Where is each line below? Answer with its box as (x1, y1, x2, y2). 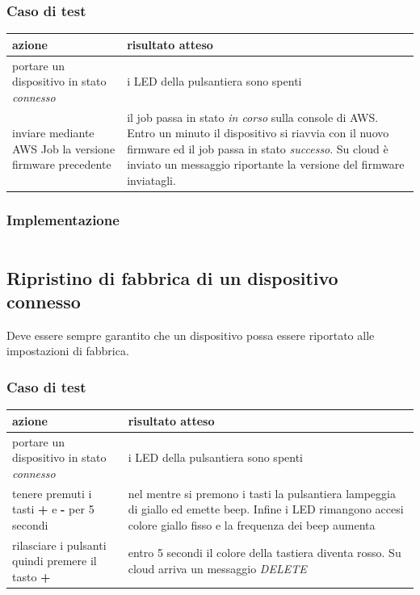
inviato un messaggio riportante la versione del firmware (127, 156, 405, 173)
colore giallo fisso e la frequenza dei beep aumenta (128, 516, 376, 533)
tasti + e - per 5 (12, 501, 94, 517)
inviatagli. (127, 171, 176, 188)
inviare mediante (12, 124, 94, 141)
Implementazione (6, 209, 120, 229)
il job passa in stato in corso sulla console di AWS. (127, 108, 379, 125)
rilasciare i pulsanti (12, 536, 107, 553)
